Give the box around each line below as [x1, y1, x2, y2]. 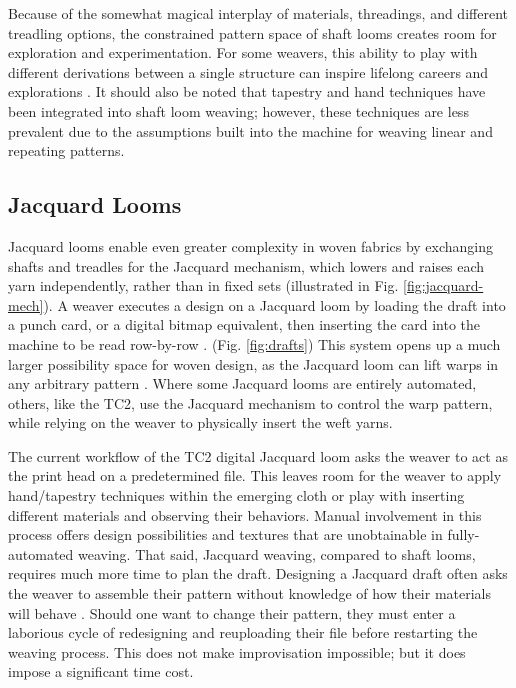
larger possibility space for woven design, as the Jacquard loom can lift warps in [8, 353, 499, 374]
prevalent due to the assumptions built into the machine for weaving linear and [8, 120, 493, 141]
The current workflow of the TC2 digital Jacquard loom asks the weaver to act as [8, 445, 508, 466]
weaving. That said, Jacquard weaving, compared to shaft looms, [77, 543, 476, 564]
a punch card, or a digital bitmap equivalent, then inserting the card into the [8, 314, 480, 335]
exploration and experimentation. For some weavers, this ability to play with [8, 42, 478, 63]
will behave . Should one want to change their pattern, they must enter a [8, 602, 456, 623]
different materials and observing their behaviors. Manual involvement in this [8, 504, 482, 525]
